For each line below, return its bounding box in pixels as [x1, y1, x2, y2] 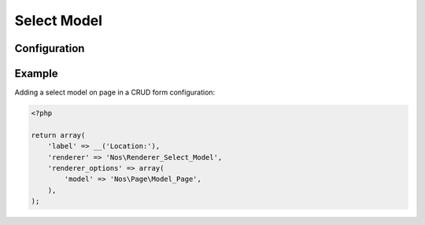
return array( [31, 131, 86, 139]
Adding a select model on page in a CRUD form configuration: [14, 87, 216, 98]
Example [14, 67, 58, 80]
